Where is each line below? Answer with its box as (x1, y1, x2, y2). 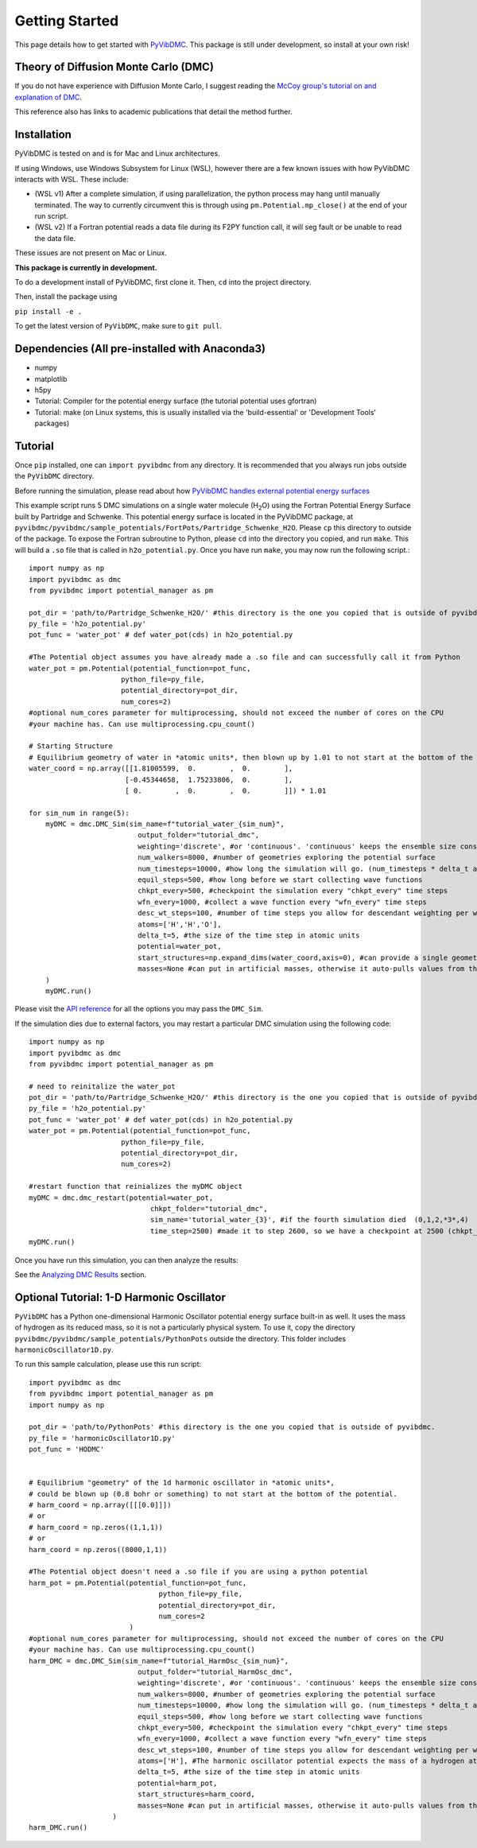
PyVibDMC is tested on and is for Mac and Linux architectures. (14, 149, 220, 158)
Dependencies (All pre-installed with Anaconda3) (14, 342, 266, 355)
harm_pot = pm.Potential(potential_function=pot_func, (29, 1578, 247, 1587)
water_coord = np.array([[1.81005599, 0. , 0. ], (29, 764, 293, 773)
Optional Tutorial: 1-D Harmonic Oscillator (14, 1291, 226, 1304)
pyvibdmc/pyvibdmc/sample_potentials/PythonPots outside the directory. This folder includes (14, 1334, 346, 1343)
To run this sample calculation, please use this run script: (14, 1360, 202, 1369)
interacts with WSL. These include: (14, 174, 129, 184)
